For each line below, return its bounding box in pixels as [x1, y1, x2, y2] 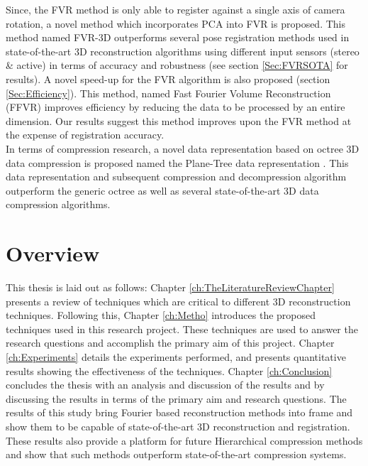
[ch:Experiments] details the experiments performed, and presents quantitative [6, 349, 346, 364]
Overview [6, 239, 100, 268]
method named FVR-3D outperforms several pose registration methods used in [6, 30, 350, 45]
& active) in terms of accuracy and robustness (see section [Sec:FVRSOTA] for [6, 58, 348, 72]
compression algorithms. [6, 197, 111, 212]
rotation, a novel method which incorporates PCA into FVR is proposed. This [6, 16, 346, 31]
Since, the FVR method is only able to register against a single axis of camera [6, 2, 345, 16]
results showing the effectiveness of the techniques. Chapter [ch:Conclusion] [6, 363, 333, 378]
